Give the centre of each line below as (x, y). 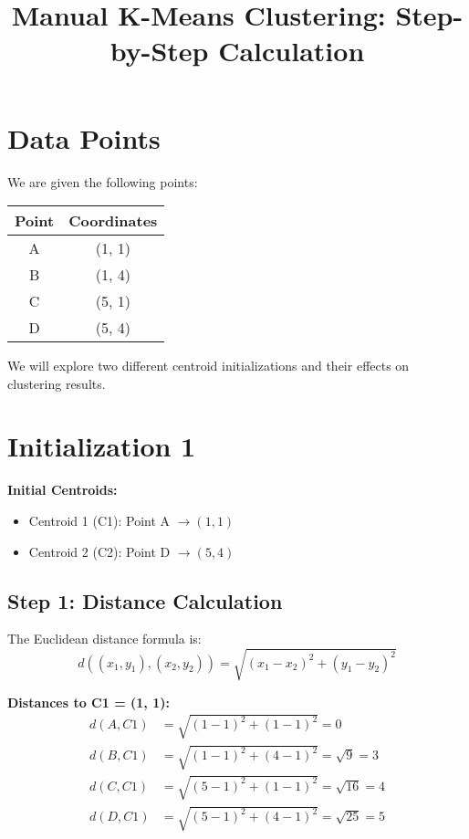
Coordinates (113, 221)
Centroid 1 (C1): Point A (99, 520)
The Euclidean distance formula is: (104, 639)
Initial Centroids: (63, 490)
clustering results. (57, 383)
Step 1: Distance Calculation (145, 600)
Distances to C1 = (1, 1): (89, 702)
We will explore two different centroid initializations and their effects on (208, 366)
